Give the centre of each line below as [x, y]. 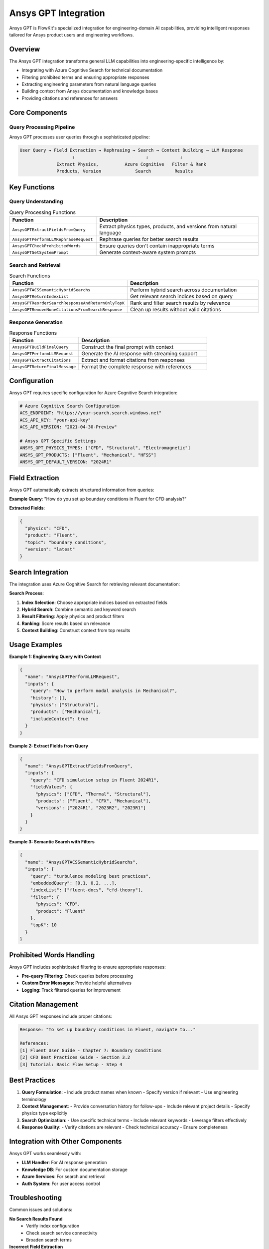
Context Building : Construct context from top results [76, 630]
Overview [25, 49]
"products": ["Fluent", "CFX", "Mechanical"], [93, 801]
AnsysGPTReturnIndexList [40, 297]
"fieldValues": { [51, 787]
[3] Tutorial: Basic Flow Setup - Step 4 [71, 1064]
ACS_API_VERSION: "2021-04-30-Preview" [68, 427]
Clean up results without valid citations [176, 310]
